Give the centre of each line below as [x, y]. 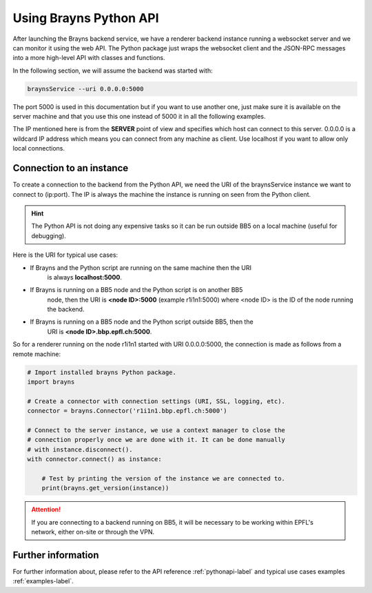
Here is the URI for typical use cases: [65, 255]
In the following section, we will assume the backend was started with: [113, 70]
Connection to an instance [71, 168]
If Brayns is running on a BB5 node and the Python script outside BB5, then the [142, 322]
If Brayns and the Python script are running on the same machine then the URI [141, 268]
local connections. [39, 148]
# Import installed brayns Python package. [102, 372]
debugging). [49, 235]
